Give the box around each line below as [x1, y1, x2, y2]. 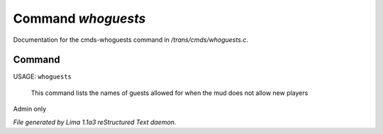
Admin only [13, 105, 47, 113]
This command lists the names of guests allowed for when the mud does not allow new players [30, 89, 309, 97]
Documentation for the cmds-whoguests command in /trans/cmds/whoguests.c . [13, 35, 248, 44]
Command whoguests [13, 11, 146, 26]
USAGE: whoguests [13, 72, 72, 81]
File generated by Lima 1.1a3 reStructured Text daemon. [13, 118, 177, 126]
